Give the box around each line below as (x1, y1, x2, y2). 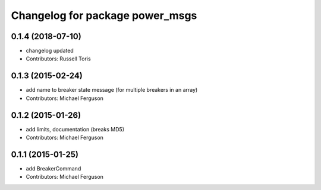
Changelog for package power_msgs (11, 9, 197, 22)
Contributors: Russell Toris (26, 55, 92, 62)
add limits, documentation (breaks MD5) (26, 125, 125, 133)
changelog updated (26, 47, 74, 54)
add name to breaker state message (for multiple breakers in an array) (26, 86, 198, 94)
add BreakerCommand (26, 165, 81, 172)
